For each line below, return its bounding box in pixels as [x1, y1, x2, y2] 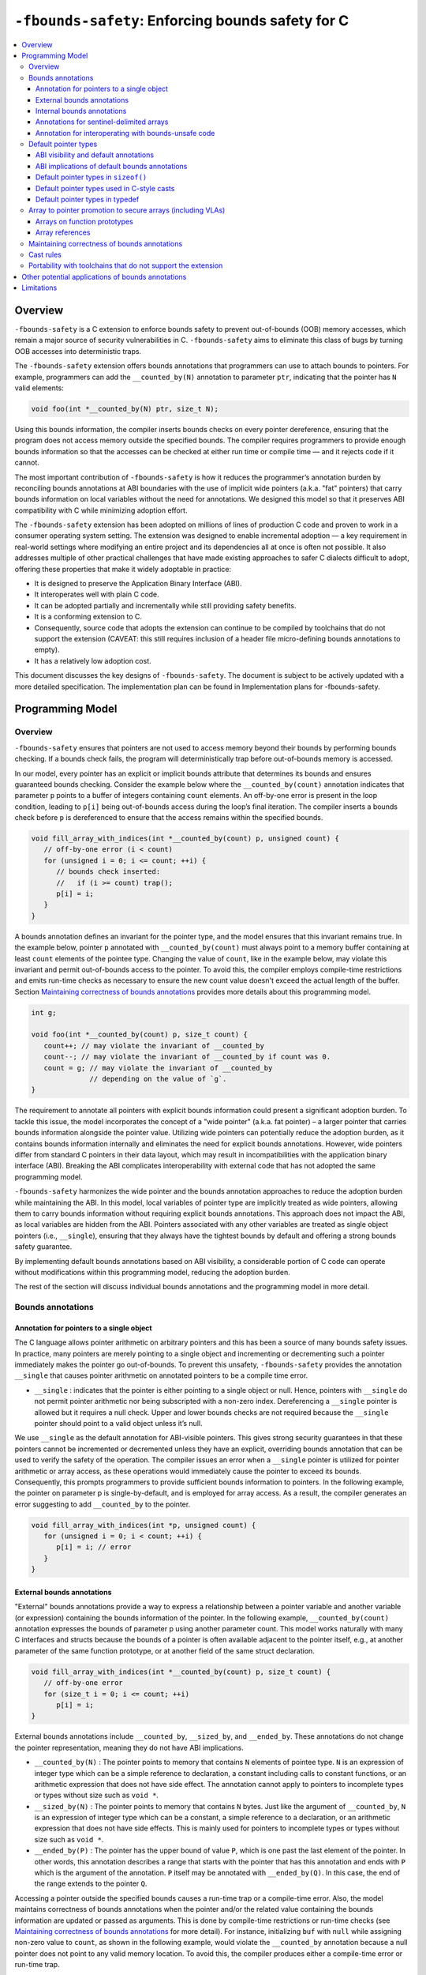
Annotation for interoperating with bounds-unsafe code [35, 128, 215, 137]
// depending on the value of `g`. [89, 1074, 227, 1084]
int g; [31, 1008, 57, 1017]
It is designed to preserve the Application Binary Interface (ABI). [34, 579, 242, 589]
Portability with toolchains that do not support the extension [28, 261, 223, 270]
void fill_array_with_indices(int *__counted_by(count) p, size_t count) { [31, 1667, 331, 1676]
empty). [34, 645, 60, 655]
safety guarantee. [14, 1242, 73, 1251]
